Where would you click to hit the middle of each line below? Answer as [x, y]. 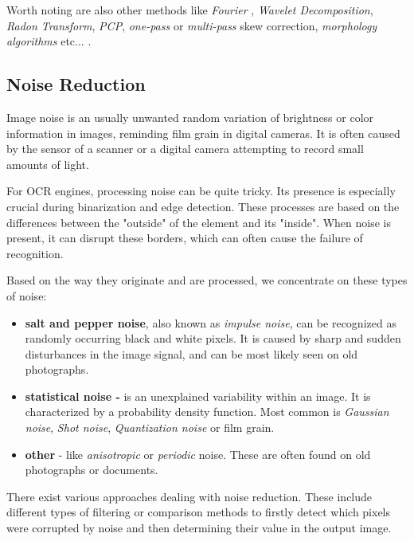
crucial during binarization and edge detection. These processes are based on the [203, 206]
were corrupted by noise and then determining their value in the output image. [199, 528]
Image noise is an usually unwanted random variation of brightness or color [190, 117]
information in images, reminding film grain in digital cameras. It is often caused [203, 133]
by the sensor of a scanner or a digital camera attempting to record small [185, 149]
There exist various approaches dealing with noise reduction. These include [189, 496]
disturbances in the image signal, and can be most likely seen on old [191, 353]
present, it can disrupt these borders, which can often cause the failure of [185, 238]
